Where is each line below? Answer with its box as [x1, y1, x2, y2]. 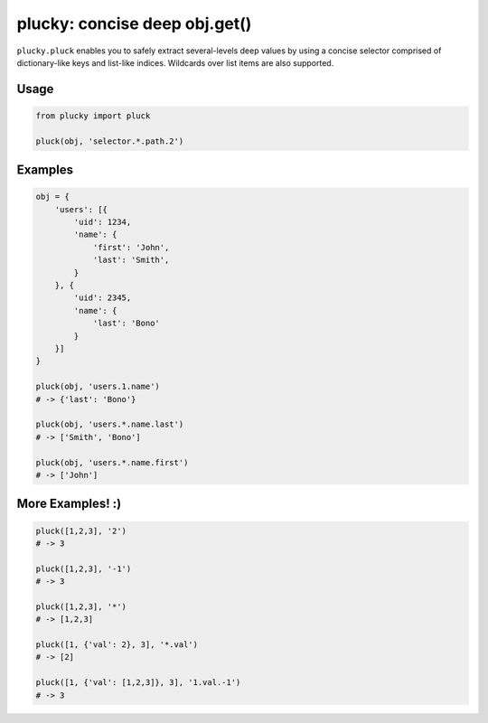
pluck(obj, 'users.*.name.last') [35, 419, 184, 429]
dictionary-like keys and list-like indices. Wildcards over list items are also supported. [16, 57, 334, 68]
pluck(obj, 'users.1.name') [35, 381, 160, 392]
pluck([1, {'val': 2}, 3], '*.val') [35, 640, 199, 650]
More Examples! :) [16, 496, 122, 512]
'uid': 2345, [73, 293, 132, 303]
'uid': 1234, [73, 217, 132, 228]
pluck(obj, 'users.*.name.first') [35, 457, 189, 467]
